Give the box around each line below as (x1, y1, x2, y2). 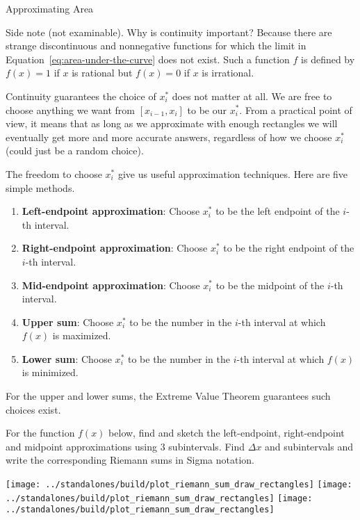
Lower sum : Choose (22, 351, 112, 366)
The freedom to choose (6, 166, 102, 181)
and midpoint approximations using (6, 439, 158, 453)
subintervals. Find (168, 439, 245, 453)
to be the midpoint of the (215, 277, 325, 292)
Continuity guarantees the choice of (6, 88, 156, 103)
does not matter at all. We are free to (172, 88, 332, 103)
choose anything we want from (6, 102, 135, 117)
